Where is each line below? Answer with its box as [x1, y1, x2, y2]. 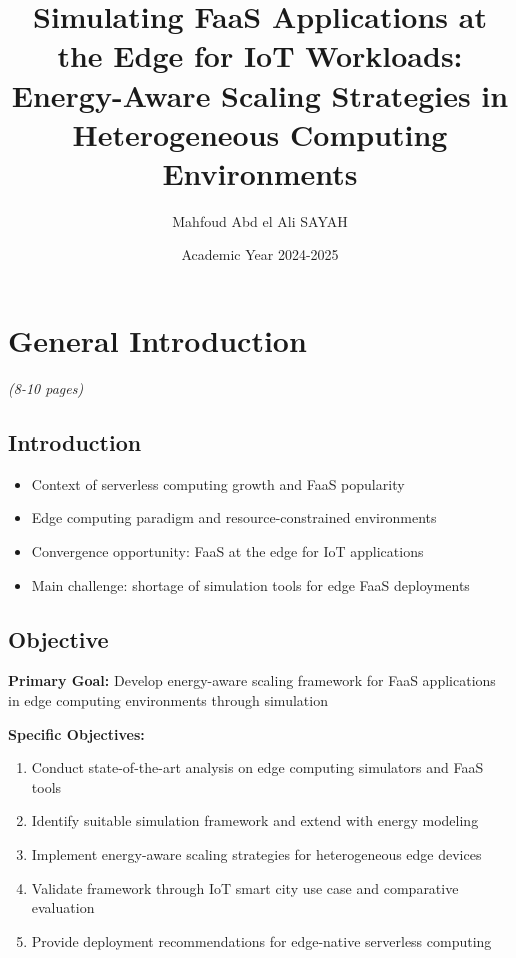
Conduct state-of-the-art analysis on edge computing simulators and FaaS [31, 757, 484, 778]
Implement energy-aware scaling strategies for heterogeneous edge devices [31, 843, 482, 864]
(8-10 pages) [8, 378, 84, 398]
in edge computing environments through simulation [8, 689, 328, 710]
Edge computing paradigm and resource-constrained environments [31, 507, 437, 528]
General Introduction [8, 320, 307, 361]
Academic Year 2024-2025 [181, 244, 339, 265]
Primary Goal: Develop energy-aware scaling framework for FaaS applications [8, 670, 496, 691]
